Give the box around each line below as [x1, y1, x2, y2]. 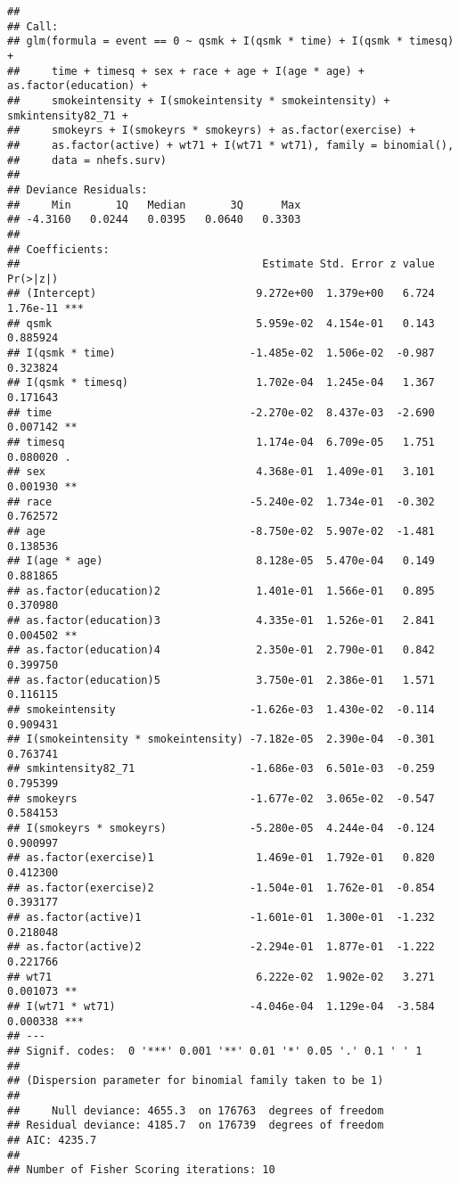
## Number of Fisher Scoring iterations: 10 [7, 1163, 275, 1177]
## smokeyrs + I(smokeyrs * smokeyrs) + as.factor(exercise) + [7, 124, 416, 137]
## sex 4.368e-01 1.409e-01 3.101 [7, 465, 435, 479]
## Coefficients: [7, 242, 110, 256]
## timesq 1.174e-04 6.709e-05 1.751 [7, 436, 435, 449]
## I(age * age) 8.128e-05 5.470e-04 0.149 [7, 555, 435, 568]
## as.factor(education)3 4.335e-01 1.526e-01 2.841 [7, 613, 435, 627]
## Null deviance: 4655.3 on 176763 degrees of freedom [7, 1104, 384, 1117]
